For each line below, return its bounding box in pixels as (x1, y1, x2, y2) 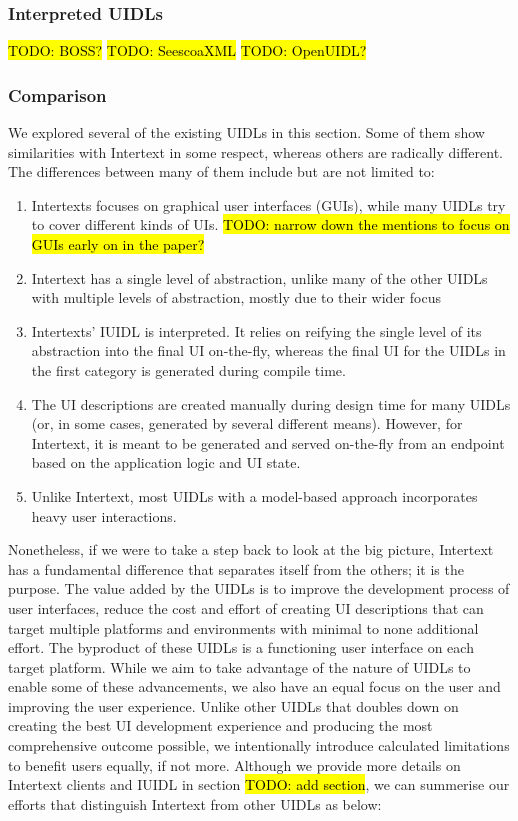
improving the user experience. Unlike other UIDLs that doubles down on (8, 695, 459, 716)
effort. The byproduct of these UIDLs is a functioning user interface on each (8, 637, 474, 658)
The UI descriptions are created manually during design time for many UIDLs (31, 393, 511, 414)
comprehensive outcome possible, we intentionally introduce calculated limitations (8, 735, 510, 756)
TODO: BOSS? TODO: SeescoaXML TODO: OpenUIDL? (8, 40, 367, 61)
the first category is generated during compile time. (31, 359, 346, 380)
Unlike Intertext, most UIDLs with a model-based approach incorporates (31, 485, 478, 506)
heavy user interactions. (31, 505, 177, 526)
